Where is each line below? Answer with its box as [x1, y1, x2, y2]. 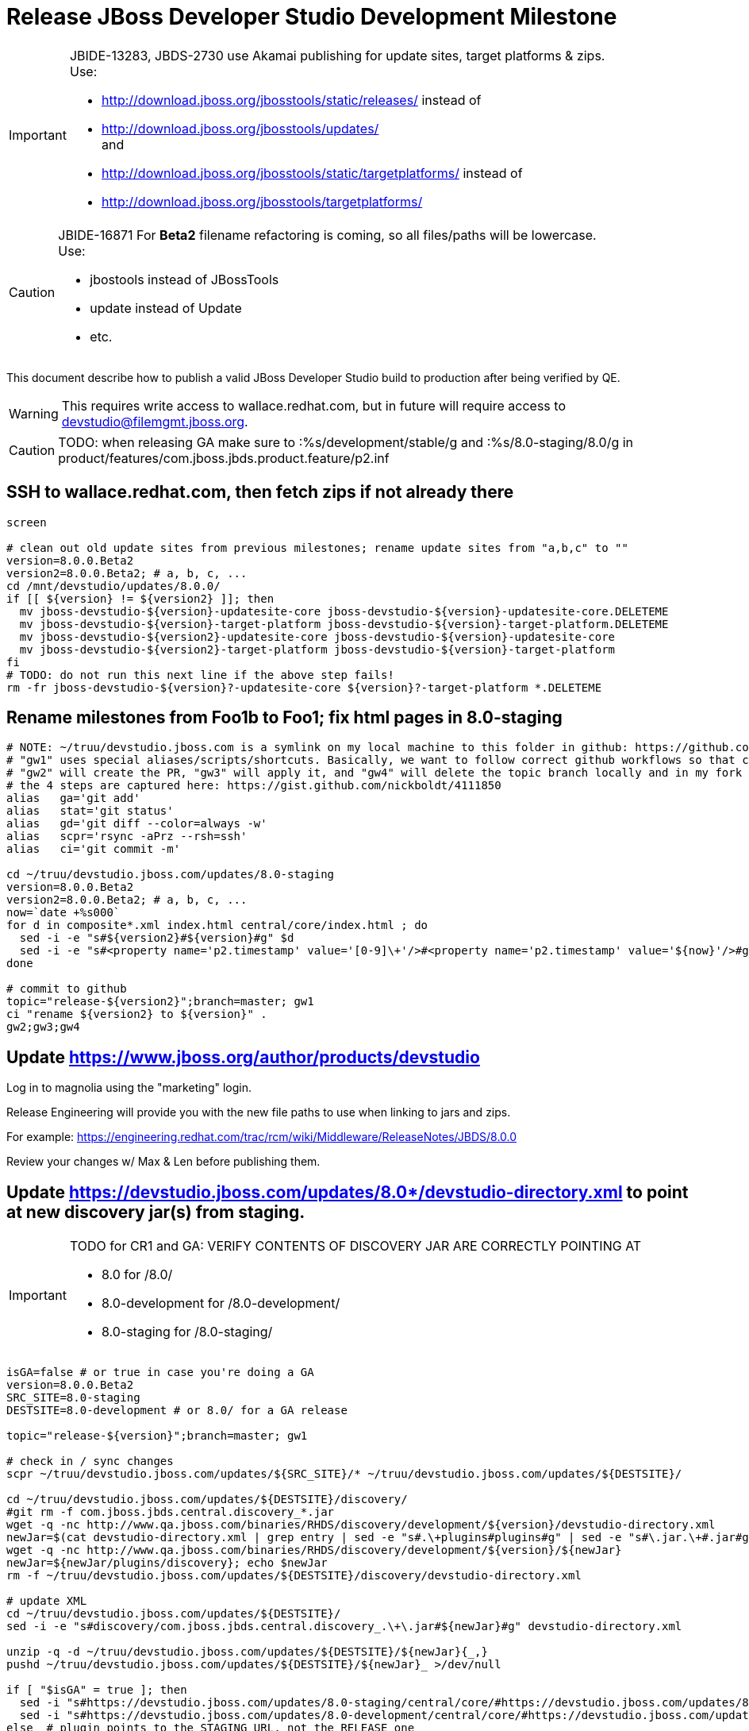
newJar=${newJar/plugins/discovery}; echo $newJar [6, 1556, 328, 1570]
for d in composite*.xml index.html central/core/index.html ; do [6, 919, 428, 932]
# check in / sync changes [6, 1455, 174, 1468]
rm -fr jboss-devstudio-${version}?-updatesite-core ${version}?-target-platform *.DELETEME [6, 680, 602, 694]
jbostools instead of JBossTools [90, 271, 279, 287]
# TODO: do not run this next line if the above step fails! [6, 668, 394, 681]
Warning [9, 405, 59, 422]
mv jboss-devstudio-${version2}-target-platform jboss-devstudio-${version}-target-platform [19, 642, 616, 656]
